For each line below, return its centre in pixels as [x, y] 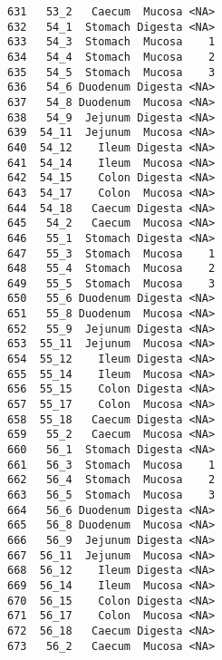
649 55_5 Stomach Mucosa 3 [111, 283]
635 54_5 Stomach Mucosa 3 [111, 72]
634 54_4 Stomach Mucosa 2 [111, 57]
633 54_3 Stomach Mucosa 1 [111, 42]
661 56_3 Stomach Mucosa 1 [111, 465]
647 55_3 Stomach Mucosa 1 [111, 253]
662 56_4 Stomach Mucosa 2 [111, 480]
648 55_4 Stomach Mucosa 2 [111, 269]
